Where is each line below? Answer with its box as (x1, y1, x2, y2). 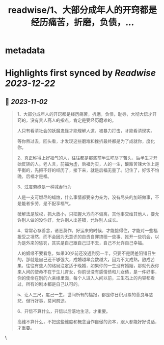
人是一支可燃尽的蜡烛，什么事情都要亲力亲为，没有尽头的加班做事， (17, 194, 155, 200)
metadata (5, 45, 45, 56)
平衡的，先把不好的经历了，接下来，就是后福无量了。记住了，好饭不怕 (17, 167, 160, 173)
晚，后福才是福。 (17, 173, 52, 179)
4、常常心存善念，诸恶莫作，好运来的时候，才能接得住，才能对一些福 (17, 228, 158, 234)
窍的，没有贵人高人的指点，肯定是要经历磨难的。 (17, 117, 116, 123)
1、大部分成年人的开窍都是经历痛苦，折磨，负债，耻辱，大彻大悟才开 (17, 111, 157, 117)
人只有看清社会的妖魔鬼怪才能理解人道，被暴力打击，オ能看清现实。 (17, 128, 155, 134)
